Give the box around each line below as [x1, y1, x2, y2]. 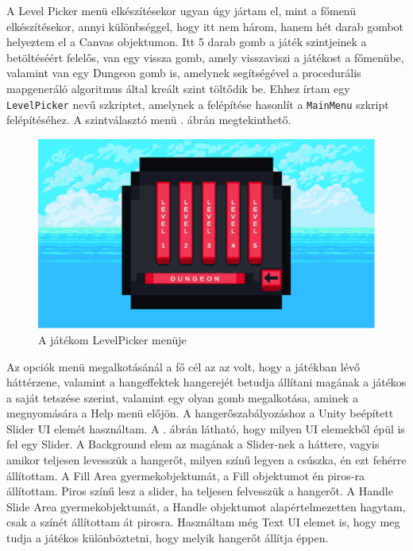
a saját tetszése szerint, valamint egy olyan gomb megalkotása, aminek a [6, 389, 358, 405]
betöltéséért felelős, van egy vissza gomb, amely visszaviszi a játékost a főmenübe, [6, 49, 404, 65]
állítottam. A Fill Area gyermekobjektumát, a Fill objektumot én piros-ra [6, 467, 365, 483]
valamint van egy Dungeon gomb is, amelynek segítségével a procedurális [6, 64, 361, 81]
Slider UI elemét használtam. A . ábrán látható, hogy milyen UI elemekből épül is [6, 420, 405, 437]
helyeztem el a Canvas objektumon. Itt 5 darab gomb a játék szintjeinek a [6, 33, 367, 50]
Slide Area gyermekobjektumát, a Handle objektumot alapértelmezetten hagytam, [6, 498, 406, 514]
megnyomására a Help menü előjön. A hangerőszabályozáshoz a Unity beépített [6, 405, 394, 421]
